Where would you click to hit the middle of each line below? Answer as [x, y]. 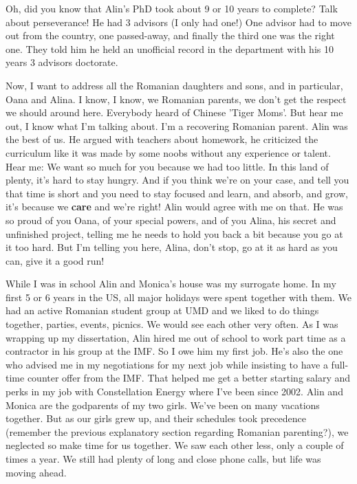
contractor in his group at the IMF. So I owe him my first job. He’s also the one [174, 351]
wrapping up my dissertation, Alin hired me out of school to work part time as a [176, 337]
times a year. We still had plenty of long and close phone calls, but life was [163, 459]
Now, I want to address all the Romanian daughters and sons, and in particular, [174, 85]
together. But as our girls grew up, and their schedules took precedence [156, 418]
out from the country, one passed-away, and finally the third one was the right [170, 35]
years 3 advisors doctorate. [62, 62]
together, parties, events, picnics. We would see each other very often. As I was [172, 324]
